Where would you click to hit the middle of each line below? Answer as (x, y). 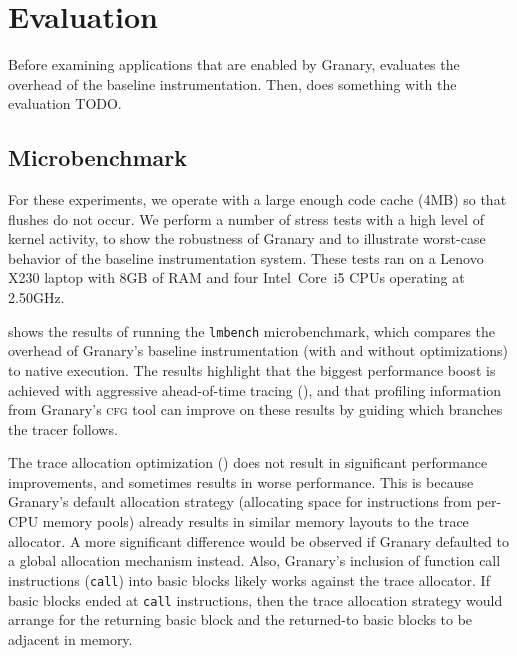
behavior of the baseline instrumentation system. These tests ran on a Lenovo (246, 257)
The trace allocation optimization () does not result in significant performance (248, 462)
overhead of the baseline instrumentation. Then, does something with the (232, 83)
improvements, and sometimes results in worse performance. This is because (241, 481)
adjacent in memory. (70, 638)
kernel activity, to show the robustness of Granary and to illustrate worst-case (247, 238)
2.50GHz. (36, 297)
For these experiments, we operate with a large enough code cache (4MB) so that (257, 199)
